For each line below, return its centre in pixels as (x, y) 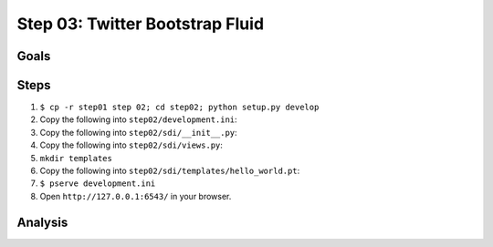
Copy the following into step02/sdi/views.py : (131, 145)
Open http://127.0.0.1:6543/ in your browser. (136, 196)
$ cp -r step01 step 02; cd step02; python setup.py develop (179, 108)
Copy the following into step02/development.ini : (138, 119)
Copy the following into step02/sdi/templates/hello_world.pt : (170, 171)
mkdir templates (76, 158)
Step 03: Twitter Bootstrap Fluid (141, 24)
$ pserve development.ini (98, 184)
